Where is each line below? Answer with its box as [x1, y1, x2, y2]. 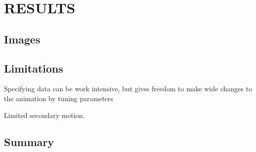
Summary [4, 134, 54, 149]
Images [4, 31, 40, 46]
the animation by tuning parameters [4, 93, 113, 103]
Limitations [4, 60, 64, 76]
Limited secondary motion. [4, 110, 85, 120]
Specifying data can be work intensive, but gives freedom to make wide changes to [4, 83, 252, 94]
